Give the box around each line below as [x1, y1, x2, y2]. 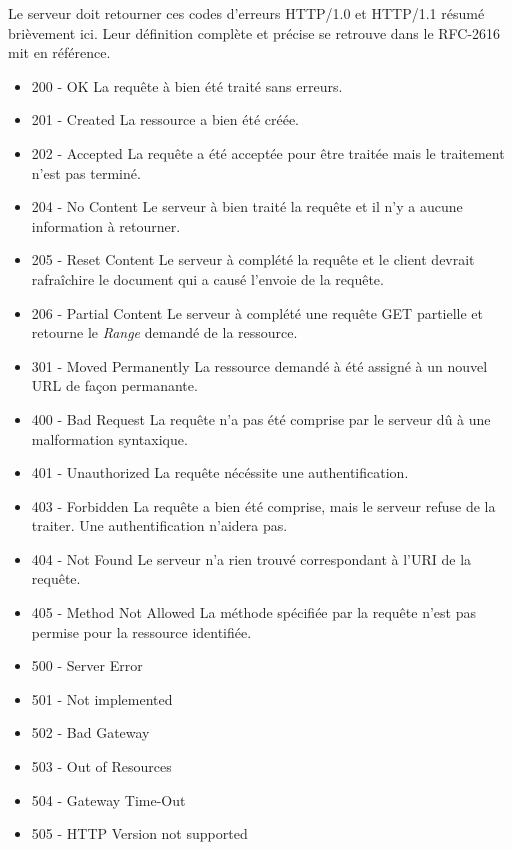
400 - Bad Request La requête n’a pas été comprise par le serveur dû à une [31, 408, 491, 429]
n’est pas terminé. [31, 162, 141, 183]
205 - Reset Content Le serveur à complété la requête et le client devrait [31, 249, 475, 270]
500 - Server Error [31, 655, 143, 676]
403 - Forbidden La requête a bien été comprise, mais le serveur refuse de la [31, 495, 496, 516]
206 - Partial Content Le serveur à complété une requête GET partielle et [31, 302, 484, 323]
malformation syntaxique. [31, 428, 188, 449]
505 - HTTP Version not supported [31, 823, 248, 844]
